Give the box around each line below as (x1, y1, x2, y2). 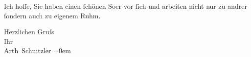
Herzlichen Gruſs (4, 27, 54, 37)
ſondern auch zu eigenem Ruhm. (4, 10, 101, 20)
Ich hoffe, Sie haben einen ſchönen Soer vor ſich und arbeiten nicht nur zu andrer (4, 1, 247, 11)
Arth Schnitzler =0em (4, 45, 71, 56)
